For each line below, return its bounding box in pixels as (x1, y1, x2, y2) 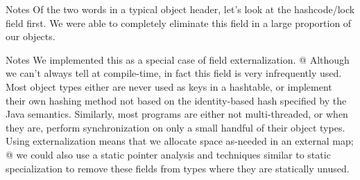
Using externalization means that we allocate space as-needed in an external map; (6, 134, 354, 148)
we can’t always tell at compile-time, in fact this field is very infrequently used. (6, 66, 342, 80)
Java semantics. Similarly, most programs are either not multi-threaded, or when (6, 107, 348, 121)
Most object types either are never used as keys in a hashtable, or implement (6, 79, 332, 93)
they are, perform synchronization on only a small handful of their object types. (6, 120, 345, 134)
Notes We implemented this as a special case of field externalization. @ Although (6, 52, 350, 66)
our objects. (6, 29, 55, 44)
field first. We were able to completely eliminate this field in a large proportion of (6, 15, 352, 30)
